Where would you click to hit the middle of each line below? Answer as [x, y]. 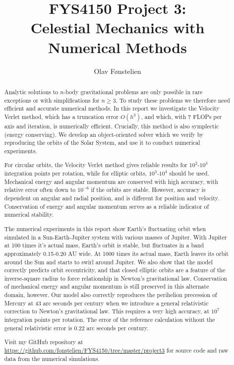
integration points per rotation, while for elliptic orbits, [76, 173]
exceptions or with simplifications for [52, 100]
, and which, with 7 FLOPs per [181, 116]
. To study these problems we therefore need [173, 100]
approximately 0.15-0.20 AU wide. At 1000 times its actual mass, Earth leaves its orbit [116, 253]
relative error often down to [40, 190]
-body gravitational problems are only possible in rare [133, 91]
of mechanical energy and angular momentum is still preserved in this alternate [107, 286]
